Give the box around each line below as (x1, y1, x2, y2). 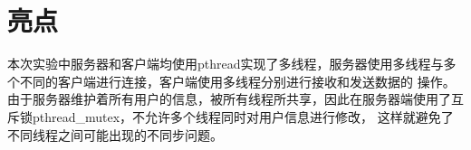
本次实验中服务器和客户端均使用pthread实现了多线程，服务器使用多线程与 (7, 54, 444, 73)
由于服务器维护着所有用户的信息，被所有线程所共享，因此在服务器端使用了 (7, 89, 451, 108)
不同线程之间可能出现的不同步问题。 (7, 125, 223, 144)
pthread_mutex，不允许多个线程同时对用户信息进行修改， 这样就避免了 (32, 107, 454, 126)
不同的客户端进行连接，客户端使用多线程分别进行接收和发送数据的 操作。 (19, 71, 456, 90)
